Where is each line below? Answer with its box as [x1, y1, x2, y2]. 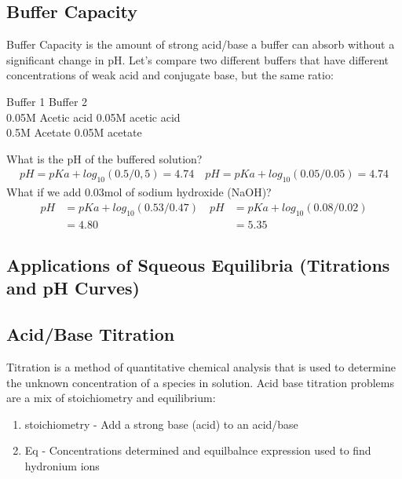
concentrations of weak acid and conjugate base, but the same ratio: [6, 67, 334, 83]
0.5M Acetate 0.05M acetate [6, 124, 142, 141]
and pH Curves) [6, 276, 140, 300]
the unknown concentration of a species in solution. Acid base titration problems [6, 374, 395, 390]
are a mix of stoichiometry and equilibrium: [6, 389, 216, 406]
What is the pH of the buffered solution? [6, 150, 203, 166]
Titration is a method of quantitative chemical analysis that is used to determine [6, 359, 396, 375]
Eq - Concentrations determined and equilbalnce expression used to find [24, 442, 371, 459]
